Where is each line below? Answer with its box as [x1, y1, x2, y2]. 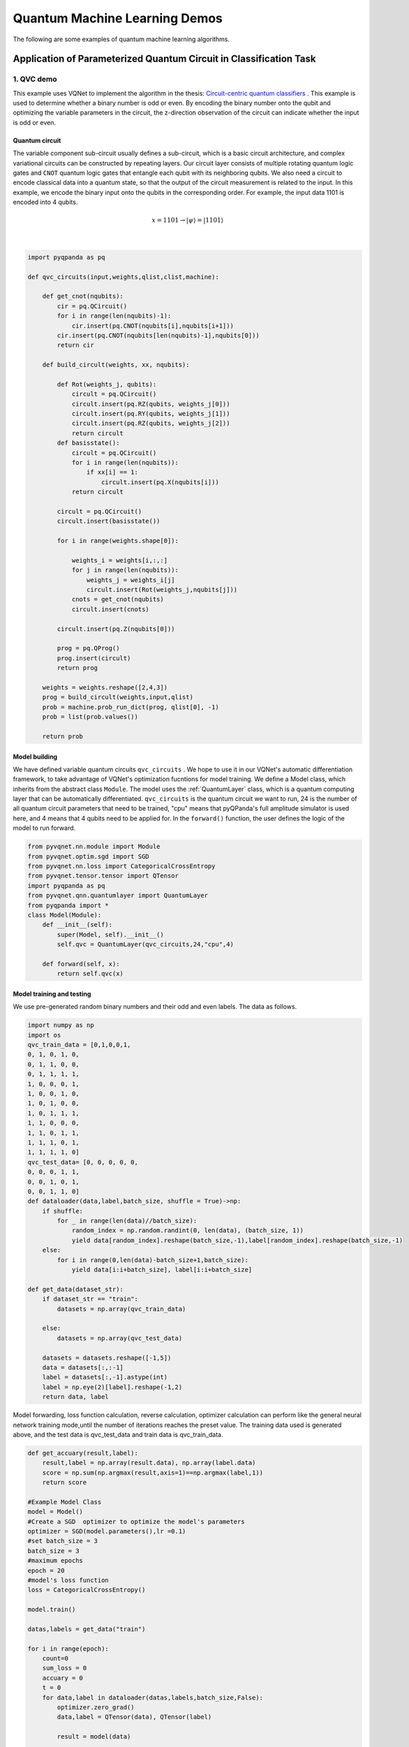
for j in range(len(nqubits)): [71, 566, 179, 574]
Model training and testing [13, 990, 91, 998]
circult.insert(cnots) [71, 605, 149, 613]
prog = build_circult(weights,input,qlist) [42, 693, 193, 702]
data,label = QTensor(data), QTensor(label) [57, 1713, 212, 1721]
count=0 [42, 1655, 69, 1662]
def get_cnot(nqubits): [42, 292, 124, 300]
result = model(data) [57, 1733, 131, 1741]
